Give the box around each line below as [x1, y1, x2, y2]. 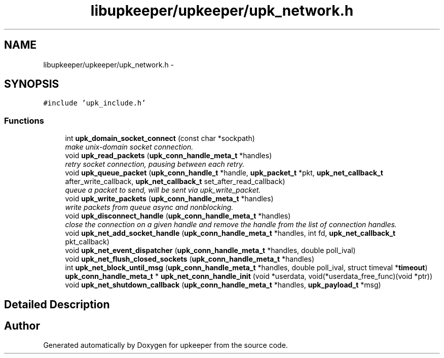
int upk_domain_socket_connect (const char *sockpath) [65, 134, 255, 143]
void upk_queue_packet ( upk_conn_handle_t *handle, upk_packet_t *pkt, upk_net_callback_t [65, 168, 383, 177]
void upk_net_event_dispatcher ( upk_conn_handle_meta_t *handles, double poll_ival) [65, 246, 356, 255]
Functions [4, 115, 44, 126]
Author [4, 319, 40, 333]
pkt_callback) [65, 237, 109, 246]
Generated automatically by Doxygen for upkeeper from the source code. [43, 341, 288, 350]
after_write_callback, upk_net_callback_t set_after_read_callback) [65, 177, 285, 186]
